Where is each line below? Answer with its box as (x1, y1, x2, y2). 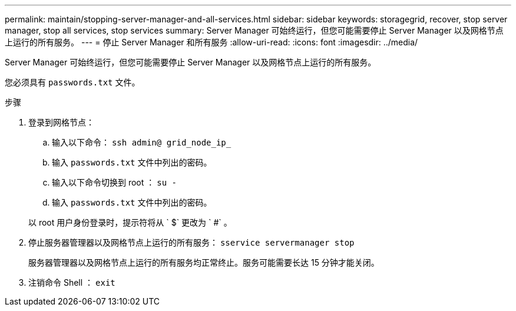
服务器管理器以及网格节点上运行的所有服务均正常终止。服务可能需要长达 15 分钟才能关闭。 (28, 257, 379, 267)
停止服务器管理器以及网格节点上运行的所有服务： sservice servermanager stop (28, 237, 355, 247)
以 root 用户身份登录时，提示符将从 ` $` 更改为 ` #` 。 (28, 217, 232, 227)
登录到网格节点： (28, 117, 94, 127)
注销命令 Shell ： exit (28, 277, 115, 287)
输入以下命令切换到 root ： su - (52, 177, 177, 187)
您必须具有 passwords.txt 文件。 (5, 77, 140, 87)
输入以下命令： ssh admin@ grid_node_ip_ (52, 137, 231, 147)
